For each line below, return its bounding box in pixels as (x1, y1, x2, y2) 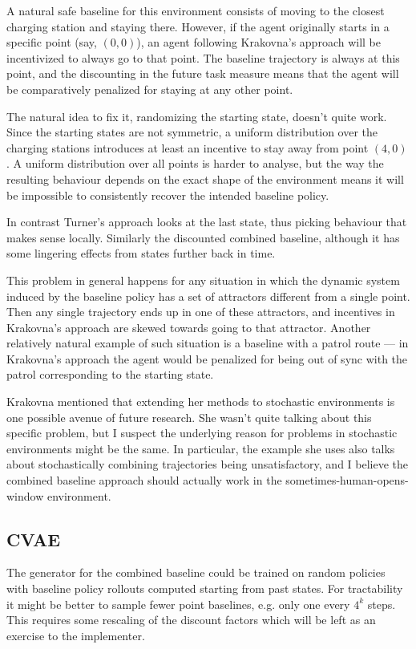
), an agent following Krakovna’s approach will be (136, 34, 381, 51)
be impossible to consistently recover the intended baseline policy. (6, 186, 329, 203)
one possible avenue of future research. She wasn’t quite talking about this (6, 408, 372, 425)
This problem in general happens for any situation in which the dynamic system (6, 271, 400, 288)
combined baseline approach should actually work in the (6, 472, 282, 489)
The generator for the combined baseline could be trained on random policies (6, 564, 386, 581)
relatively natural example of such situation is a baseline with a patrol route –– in (6, 335, 409, 351)
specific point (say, (6, 34, 97, 51)
